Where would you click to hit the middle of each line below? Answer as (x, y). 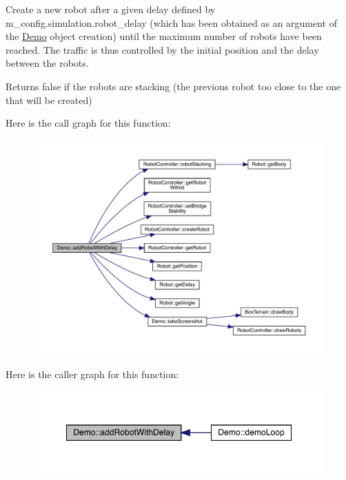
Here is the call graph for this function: (88, 123)
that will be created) (49, 100)
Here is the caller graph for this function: (92, 374)
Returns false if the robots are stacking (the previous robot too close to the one (173, 86)
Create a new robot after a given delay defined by (111, 9)
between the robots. (47, 63)
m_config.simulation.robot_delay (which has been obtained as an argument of (172, 22)
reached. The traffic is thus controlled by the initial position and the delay (162, 49)
